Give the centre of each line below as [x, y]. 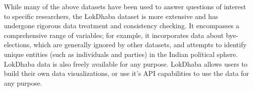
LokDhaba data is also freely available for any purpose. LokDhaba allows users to [126, 64]
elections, [18, 45]
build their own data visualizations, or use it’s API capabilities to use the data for [126, 73]
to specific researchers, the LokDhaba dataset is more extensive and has [111, 16]
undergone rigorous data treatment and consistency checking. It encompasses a [122, 26]
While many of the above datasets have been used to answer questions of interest [125, 6]
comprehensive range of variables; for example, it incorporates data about [114, 35]
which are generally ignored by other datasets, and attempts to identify [140, 45]
